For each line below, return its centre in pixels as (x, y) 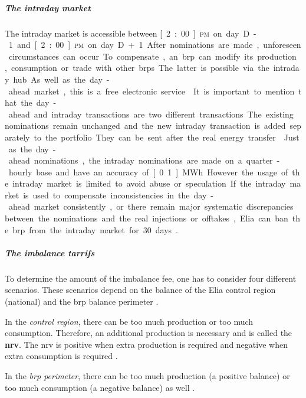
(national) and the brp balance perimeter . (82, 301)
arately (17, 137)
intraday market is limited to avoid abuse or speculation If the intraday (149, 183)
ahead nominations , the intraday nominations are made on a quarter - (144, 160)
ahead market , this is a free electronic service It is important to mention (152, 91)
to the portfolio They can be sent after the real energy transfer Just (167, 137)
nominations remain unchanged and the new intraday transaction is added (145, 125)
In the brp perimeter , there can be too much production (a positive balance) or (147, 375)
